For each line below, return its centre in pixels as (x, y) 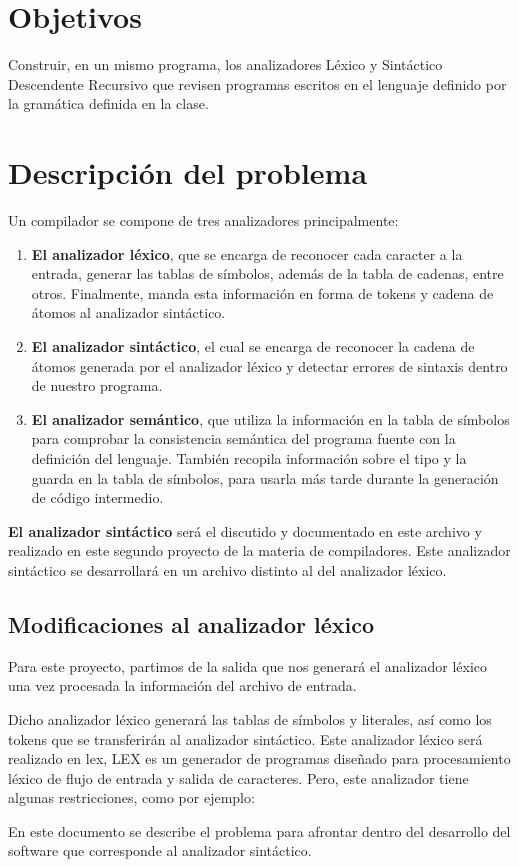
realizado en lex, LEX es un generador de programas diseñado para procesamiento (259, 758)
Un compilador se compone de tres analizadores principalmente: (203, 220)
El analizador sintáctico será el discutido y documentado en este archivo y (245, 530)
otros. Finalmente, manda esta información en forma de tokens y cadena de (262, 292)
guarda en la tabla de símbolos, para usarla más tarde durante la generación (265, 477)
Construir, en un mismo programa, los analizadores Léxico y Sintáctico (225, 64)
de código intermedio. (97, 497)
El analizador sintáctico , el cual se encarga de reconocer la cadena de (253, 346)
